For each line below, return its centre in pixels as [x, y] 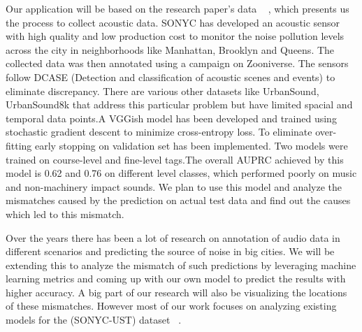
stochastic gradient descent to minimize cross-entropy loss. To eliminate [159, 132]
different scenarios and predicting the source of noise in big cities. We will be [170, 251]
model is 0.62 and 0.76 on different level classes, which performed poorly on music [181, 173]
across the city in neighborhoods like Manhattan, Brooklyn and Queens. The [170, 49]
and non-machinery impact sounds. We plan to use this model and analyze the [174, 186]
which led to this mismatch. [65, 214]
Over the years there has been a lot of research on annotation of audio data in [173, 237]
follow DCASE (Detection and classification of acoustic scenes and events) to [171, 77]
